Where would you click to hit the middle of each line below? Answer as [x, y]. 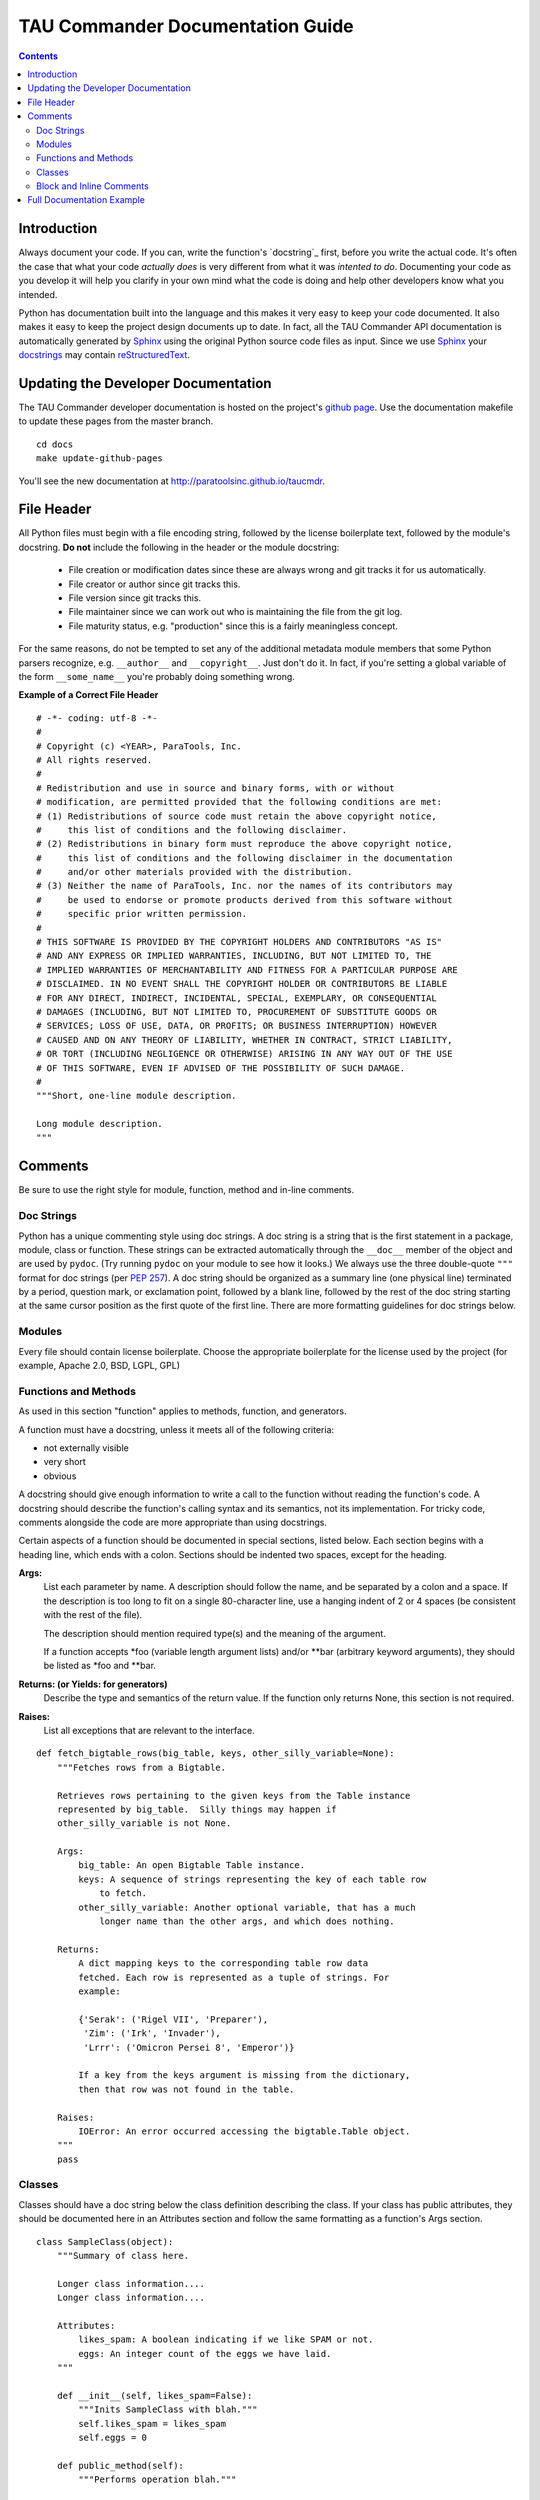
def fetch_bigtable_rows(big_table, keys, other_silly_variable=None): [215, 1753]
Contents [38, 56]
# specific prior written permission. [142, 914]
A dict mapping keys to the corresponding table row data [223, 1963]
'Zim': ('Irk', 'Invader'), [152, 2033]
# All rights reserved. [94, 759]
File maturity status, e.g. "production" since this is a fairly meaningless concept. [233, 626]
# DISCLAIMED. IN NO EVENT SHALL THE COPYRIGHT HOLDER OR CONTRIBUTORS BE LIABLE [242, 984]
